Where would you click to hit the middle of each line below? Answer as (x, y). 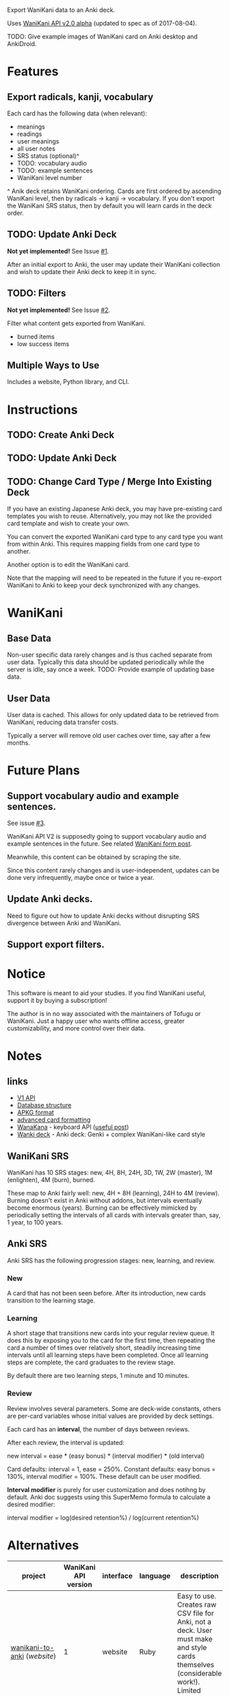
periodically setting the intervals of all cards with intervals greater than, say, (114, 1214)
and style (192, 1647)
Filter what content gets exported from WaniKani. (76, 323)
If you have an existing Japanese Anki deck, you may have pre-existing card (115, 509)
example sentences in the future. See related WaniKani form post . (100, 844)
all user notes (36, 148)
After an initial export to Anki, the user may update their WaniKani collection (114, 264)
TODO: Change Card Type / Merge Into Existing (110, 481)
